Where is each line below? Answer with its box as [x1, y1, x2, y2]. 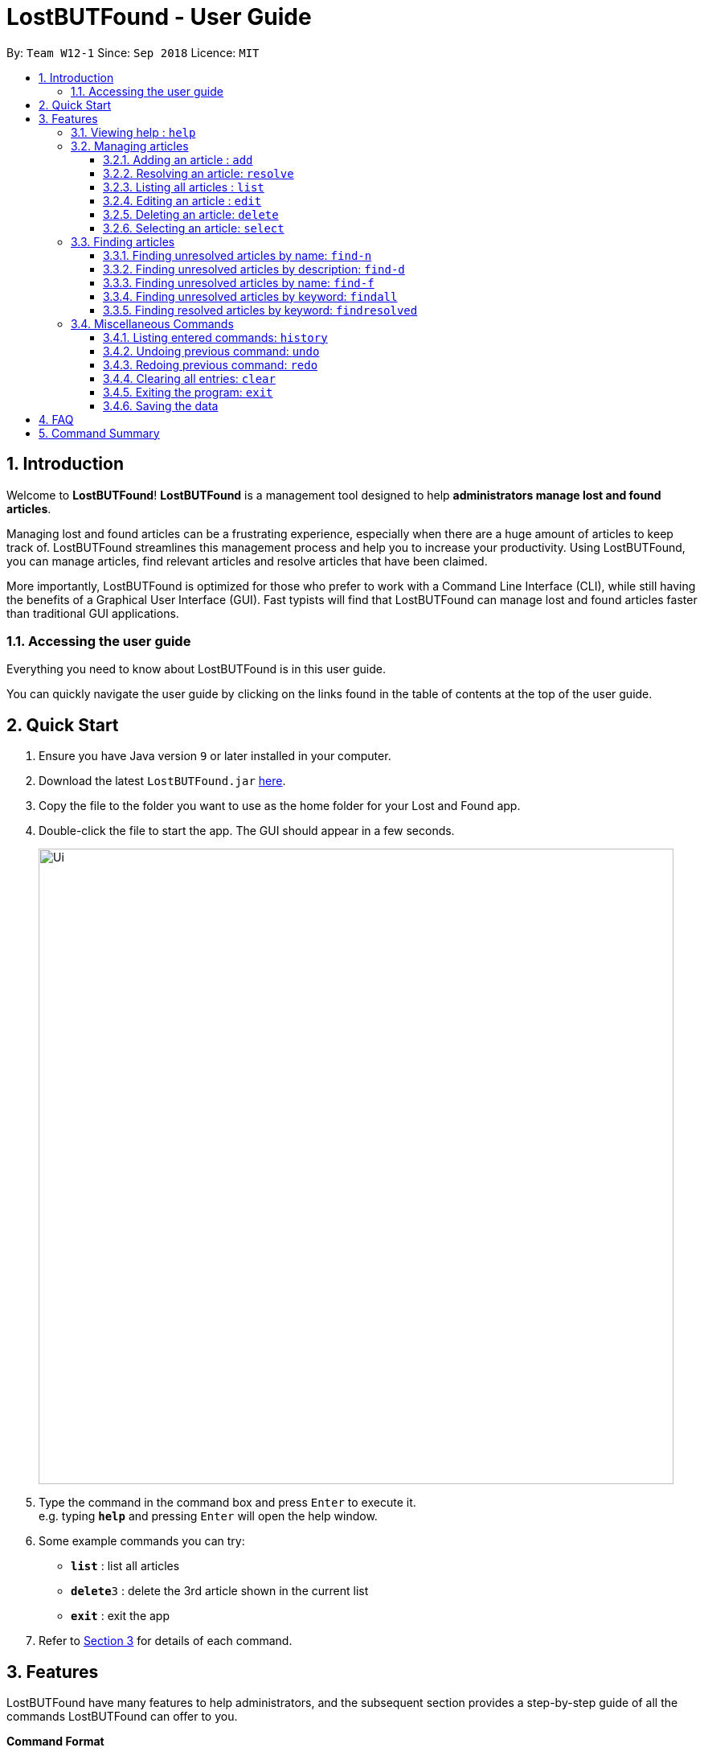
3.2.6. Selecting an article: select [103, 220, 284, 235]
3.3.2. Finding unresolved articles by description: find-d [103, 261, 405, 276]
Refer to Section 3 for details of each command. [39, 1634, 293, 1648]
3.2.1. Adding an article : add [103, 152, 253, 167]
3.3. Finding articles [71, 234, 175, 249]
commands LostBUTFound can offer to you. [6, 1709, 238, 1724]
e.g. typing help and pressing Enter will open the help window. [39, 1509, 378, 1524]
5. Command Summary [39, 426, 160, 440]
